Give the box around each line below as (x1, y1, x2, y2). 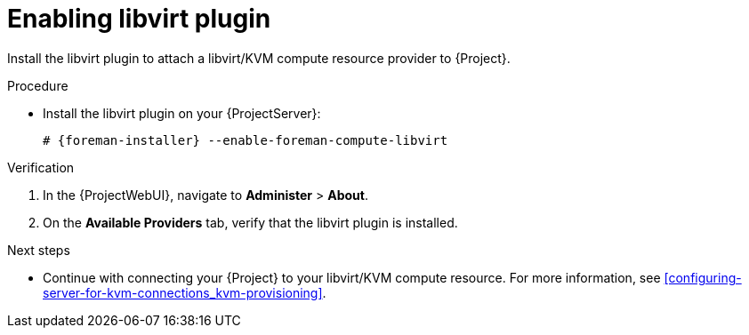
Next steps (7, 242, 70, 258)
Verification (7, 159, 75, 175)
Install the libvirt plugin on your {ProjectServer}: (43, 105, 321, 121)
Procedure (7, 77, 68, 93)
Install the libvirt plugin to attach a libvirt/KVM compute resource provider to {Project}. (7, 50, 511, 66)
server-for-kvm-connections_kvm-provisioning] (43, 284, 323, 300)
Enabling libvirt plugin (7, 4, 271, 34)
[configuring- (664, 269, 742, 285)
